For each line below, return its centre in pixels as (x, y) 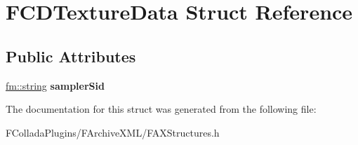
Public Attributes (71, 56)
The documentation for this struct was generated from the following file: (161, 109)
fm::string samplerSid (55, 85)
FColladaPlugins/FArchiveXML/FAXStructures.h (113, 132)
